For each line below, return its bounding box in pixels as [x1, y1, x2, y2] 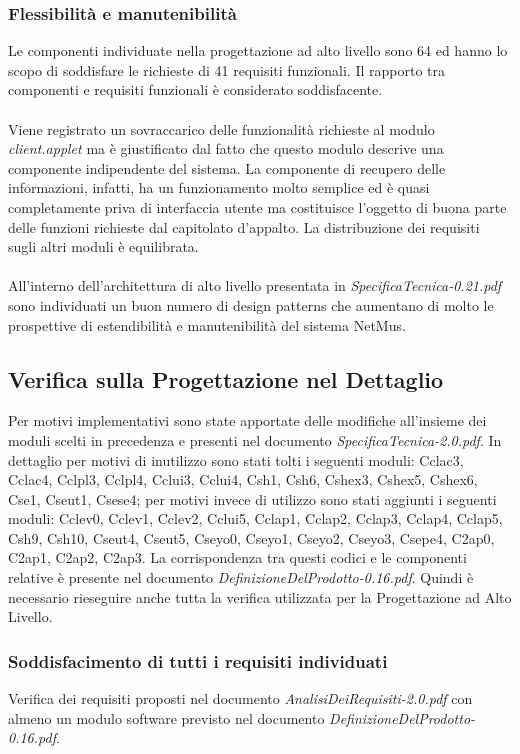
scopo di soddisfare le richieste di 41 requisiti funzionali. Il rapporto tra [8, 59, 445, 80]
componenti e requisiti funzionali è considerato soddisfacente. [8, 79, 383, 100]
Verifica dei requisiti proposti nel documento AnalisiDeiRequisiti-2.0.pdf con [8, 688, 473, 709]
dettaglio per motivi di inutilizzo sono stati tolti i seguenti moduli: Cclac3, [8, 449, 464, 470]
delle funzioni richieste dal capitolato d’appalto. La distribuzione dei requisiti [8, 216, 480, 237]
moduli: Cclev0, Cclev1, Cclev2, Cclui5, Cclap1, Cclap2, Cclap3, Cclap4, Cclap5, [8, 508, 503, 529]
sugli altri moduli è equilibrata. [8, 236, 199, 257]
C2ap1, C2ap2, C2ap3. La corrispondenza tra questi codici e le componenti [8, 547, 467, 568]
